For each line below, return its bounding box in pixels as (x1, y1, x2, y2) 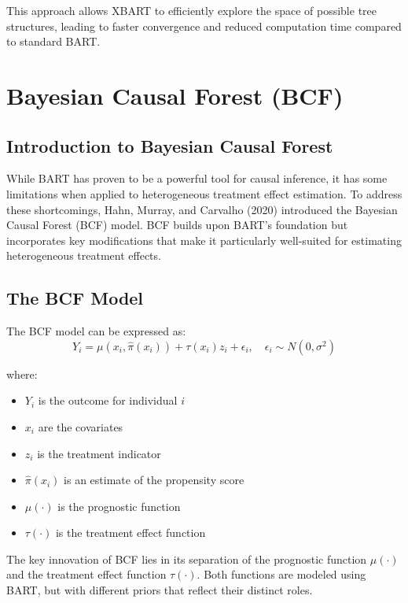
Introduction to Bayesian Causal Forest (6, 133, 333, 157)
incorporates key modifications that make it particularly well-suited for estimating (6, 231, 402, 248)
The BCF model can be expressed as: (6, 323, 186, 339)
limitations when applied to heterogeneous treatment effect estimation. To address (6, 185, 402, 202)
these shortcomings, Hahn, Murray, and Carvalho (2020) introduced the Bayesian (6, 201, 398, 217)
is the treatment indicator (37, 445, 161, 461)
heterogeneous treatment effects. (6, 247, 161, 264)
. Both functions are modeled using (197, 566, 366, 583)
